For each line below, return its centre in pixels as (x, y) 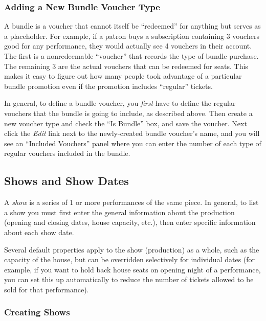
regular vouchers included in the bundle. (67, 153)
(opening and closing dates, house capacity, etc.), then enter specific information (130, 222)
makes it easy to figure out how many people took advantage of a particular (123, 76)
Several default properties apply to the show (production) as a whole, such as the (132, 249)
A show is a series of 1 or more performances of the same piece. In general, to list (131, 202)
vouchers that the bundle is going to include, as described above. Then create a (128, 113)
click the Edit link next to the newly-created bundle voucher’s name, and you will (132, 133)
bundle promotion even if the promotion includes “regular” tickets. (108, 86)
